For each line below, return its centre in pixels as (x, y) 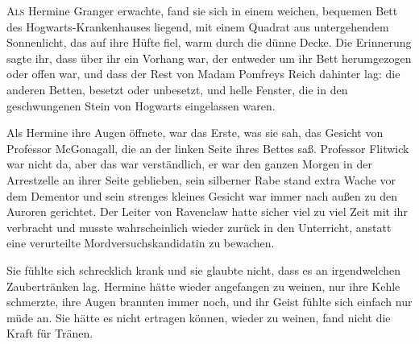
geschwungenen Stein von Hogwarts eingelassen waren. (141, 105)
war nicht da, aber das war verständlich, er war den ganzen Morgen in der (189, 164)
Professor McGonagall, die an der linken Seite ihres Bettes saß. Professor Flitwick (208, 148)
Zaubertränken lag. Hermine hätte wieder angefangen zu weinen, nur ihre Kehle (203, 286)
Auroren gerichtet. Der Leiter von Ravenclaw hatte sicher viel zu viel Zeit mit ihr (207, 211)
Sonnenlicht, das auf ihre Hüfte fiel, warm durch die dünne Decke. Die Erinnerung (209, 42)
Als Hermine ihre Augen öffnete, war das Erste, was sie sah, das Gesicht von (195, 133)
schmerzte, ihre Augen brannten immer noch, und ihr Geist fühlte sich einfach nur (209, 302)
